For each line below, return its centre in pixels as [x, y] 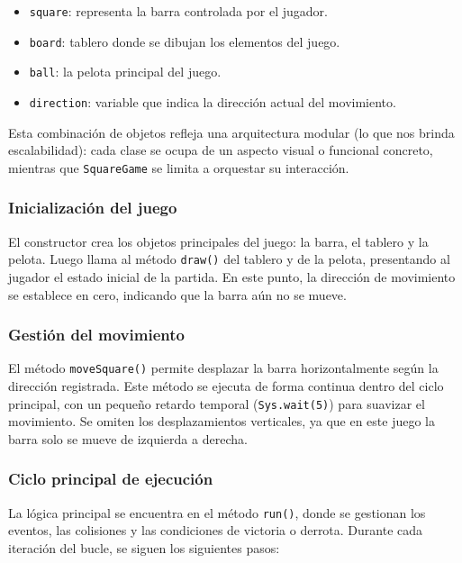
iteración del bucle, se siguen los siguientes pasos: [144, 547]
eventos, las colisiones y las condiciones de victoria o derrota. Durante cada [216, 530]
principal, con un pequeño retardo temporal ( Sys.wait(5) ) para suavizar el [217, 403]
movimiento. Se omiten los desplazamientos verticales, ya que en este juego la [222, 421]
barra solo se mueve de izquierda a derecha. [128, 438]
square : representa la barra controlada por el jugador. [178, 11]
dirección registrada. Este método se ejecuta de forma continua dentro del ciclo [226, 386]
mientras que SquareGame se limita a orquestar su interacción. [179, 167]
